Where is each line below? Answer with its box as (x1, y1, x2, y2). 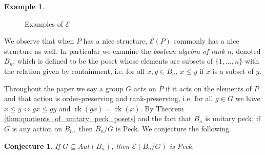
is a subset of (212, 65, 254, 76)
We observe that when (4, 35, 74, 46)
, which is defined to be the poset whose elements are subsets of (13, 55, 213, 66)
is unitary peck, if (205, 113, 260, 124)
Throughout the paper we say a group (4, 83, 124, 93)
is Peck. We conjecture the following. (115, 123, 231, 133)
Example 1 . (4, 1, 45, 11)
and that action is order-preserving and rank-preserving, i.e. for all (4, 93, 213, 104)
